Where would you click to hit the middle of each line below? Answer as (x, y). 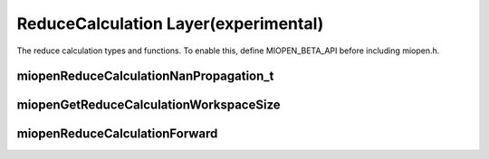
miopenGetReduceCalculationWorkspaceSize (149, 105)
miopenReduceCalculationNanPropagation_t (145, 76)
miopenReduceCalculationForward (117, 134)
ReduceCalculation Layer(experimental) (170, 23)
